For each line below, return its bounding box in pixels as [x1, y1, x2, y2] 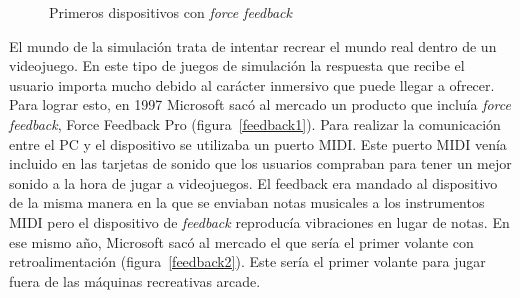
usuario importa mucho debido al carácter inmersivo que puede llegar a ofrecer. [9, 74, 495, 95]
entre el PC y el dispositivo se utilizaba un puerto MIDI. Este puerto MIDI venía [9, 133, 507, 154]
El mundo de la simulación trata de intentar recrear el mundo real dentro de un [9, 35, 497, 56]
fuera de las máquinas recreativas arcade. [9, 270, 261, 291]
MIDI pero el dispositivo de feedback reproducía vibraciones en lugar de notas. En [9, 211, 510, 232]
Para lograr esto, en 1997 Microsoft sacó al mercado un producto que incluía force [9, 94, 511, 115]
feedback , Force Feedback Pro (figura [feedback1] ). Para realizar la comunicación [9, 113, 501, 134]
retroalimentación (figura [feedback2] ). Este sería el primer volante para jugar [9, 251, 486, 272]
